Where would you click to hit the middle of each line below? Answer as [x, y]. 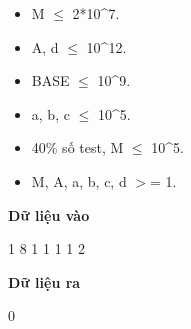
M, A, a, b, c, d [79, 180]
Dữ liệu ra [44, 281]
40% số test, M [77, 147]
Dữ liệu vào [49, 214]
